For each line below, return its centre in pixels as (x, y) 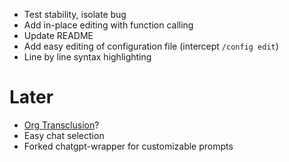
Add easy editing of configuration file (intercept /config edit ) (151, 46)
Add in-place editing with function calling (108, 25)
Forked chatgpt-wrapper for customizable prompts (128, 146)
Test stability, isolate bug (75, 14)
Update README (58, 35)
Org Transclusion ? (61, 125)
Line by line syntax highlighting (87, 57)
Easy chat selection (64, 135)
